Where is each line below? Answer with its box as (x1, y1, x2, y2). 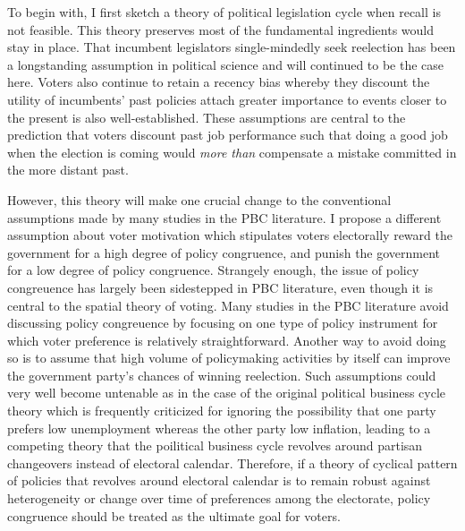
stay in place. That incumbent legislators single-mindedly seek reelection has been (7, 38, 456, 56)
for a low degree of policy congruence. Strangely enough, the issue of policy (7, 261, 419, 279)
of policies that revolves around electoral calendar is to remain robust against (7, 471, 431, 490)
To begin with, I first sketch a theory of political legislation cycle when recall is (7, 3, 441, 21)
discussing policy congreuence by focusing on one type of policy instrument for (7, 313, 438, 332)
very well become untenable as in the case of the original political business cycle (7, 383, 446, 402)
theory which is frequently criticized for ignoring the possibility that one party (7, 401, 436, 420)
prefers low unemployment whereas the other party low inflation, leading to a (7, 418, 431, 437)
